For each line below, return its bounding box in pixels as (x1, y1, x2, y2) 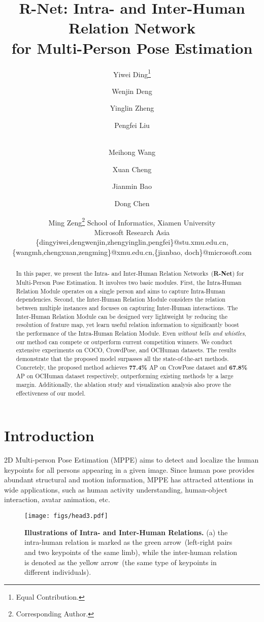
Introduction (4, 425, 94, 446)
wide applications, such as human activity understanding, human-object (4, 484, 227, 495)
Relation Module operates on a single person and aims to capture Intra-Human (16, 286, 225, 295)
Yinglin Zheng (110, 103, 154, 113)
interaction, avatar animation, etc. (4, 494, 110, 505)
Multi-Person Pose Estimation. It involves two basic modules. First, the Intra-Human (16, 278, 242, 286)
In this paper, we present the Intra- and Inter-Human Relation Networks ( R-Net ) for (16, 269, 244, 278)
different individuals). (24, 567, 91, 577)
